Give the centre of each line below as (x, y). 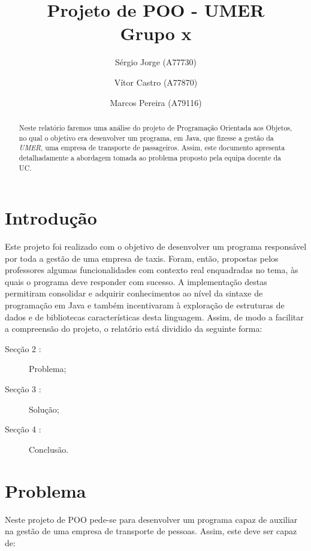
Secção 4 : (23, 429)
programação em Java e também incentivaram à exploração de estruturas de (145, 305)
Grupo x (156, 33)
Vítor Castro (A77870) (156, 82)
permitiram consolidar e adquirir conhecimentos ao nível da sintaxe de (134, 293)
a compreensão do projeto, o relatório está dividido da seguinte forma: (134, 329)
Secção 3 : (23, 389)
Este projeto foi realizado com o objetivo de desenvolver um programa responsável (156, 246)
